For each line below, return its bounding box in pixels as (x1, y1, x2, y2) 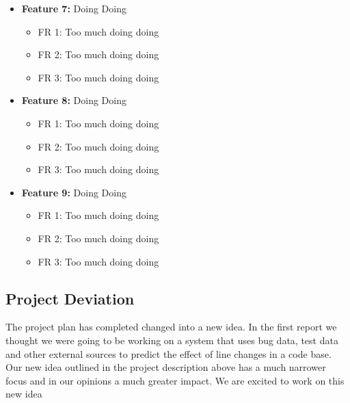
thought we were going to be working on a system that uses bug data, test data (5, 333, 338, 347)
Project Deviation (5, 287, 135, 309)
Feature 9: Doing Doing (21, 185, 126, 199)
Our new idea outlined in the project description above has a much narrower (5, 360, 326, 374)
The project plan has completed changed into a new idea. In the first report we (5, 320, 337, 334)
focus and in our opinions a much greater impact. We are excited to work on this (5, 373, 345, 387)
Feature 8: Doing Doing (21, 93, 126, 107)
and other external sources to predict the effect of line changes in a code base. (5, 346, 332, 361)
